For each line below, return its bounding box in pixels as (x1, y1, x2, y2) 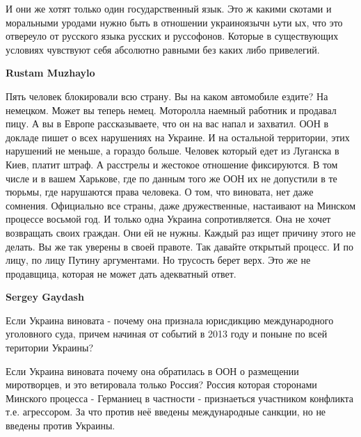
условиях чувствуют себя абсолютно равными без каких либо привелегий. (6, 42, 320, 56)
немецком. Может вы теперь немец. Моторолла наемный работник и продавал (6, 102, 337, 117)
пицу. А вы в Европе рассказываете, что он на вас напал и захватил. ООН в (6, 116, 329, 131)
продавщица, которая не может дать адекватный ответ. (6, 266, 236, 280)
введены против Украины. (6, 418, 115, 433)
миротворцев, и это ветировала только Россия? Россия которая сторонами (6, 377, 317, 392)
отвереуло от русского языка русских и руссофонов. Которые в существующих (6, 29, 339, 43)
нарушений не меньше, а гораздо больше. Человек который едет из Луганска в (6, 143, 339, 158)
